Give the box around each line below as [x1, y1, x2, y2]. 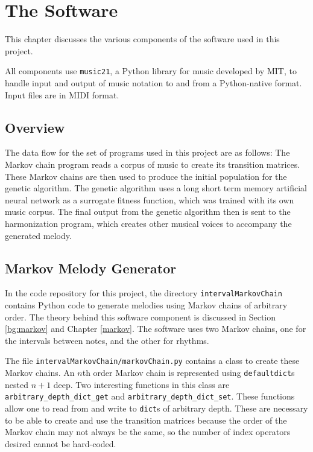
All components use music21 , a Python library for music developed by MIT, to [5, 65, 297, 77]
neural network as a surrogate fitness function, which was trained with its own [5, 193, 294, 206]
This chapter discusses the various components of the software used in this [5, 33, 280, 45]
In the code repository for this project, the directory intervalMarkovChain [5, 287, 282, 299]
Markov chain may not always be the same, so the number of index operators [5, 425, 291, 438]
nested [5, 378, 28, 390]
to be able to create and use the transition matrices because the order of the [5, 413, 287, 426]
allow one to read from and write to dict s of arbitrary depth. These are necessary [5, 401, 308, 414]
